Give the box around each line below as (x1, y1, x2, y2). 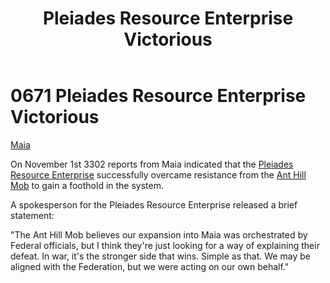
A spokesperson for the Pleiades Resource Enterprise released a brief (10, 198, 298, 211)
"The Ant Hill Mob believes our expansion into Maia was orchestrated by (10, 228, 308, 241)
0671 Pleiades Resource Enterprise (10, 85, 307, 107)
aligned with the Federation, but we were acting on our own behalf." (10, 260, 290, 272)
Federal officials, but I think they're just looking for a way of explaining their (10, 239, 320, 251)
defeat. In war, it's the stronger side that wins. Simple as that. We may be (10, 250, 311, 262)
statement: (10, 209, 55, 221)
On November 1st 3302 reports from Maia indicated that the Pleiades (10, 158, 294, 170)
